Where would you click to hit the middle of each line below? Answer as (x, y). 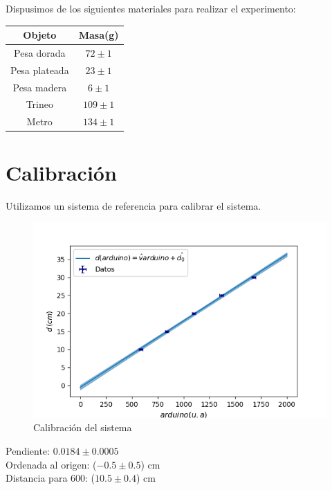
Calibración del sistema (83, 427)
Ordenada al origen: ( (51, 464)
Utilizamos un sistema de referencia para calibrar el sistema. (133, 205)
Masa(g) (99, 35)
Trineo (39, 104)
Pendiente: (28, 450)
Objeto (40, 35)
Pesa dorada (40, 52)
